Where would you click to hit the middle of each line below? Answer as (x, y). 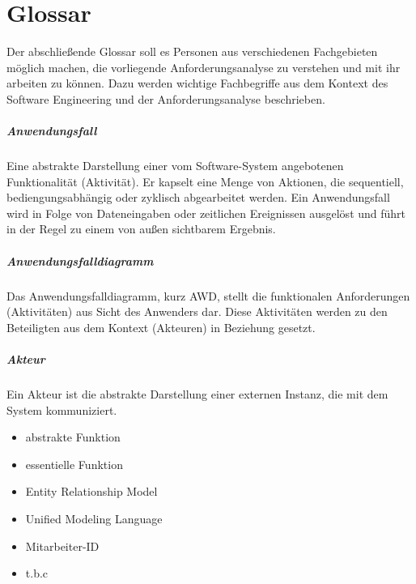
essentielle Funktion (74, 464)
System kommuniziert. (62, 409)
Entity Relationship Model (91, 491)
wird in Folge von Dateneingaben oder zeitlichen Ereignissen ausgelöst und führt (206, 213)
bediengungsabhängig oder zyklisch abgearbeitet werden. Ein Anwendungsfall (198, 197)
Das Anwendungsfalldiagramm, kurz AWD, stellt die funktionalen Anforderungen (208, 295)
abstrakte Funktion (73, 437)
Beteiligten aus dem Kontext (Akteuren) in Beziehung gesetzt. (161, 327)
